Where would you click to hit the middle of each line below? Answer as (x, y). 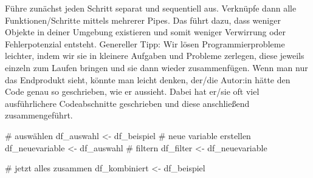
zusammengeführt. (39, 115)
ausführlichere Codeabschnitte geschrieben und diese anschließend (127, 103)
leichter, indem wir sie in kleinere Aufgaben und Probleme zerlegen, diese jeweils (155, 56)
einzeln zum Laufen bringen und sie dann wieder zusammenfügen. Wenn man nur (156, 67)
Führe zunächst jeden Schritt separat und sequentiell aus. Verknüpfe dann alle (151, 8)
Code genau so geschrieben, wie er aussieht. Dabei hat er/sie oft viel (132, 91)
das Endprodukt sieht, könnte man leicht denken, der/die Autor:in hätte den (148, 79)
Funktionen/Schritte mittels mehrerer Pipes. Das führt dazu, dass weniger (143, 20)
